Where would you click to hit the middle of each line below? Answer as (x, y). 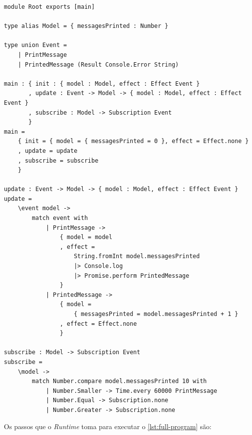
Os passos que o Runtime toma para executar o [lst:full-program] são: (108, 426)
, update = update (48, 151)
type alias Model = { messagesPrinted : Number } (86, 26)
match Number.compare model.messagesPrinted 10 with (119, 381)
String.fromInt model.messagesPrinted (137, 256)
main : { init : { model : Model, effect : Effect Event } (102, 84)
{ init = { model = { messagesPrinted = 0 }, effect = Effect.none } (133, 141)
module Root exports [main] (50, 7)
